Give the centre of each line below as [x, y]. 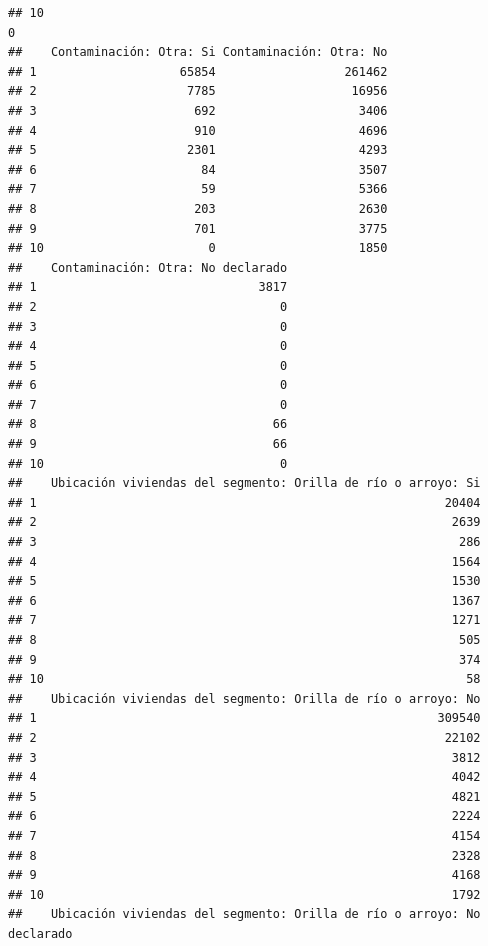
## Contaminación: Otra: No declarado [148, 267]
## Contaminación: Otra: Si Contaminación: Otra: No [198, 52]
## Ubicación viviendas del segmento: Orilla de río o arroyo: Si [244, 483]
